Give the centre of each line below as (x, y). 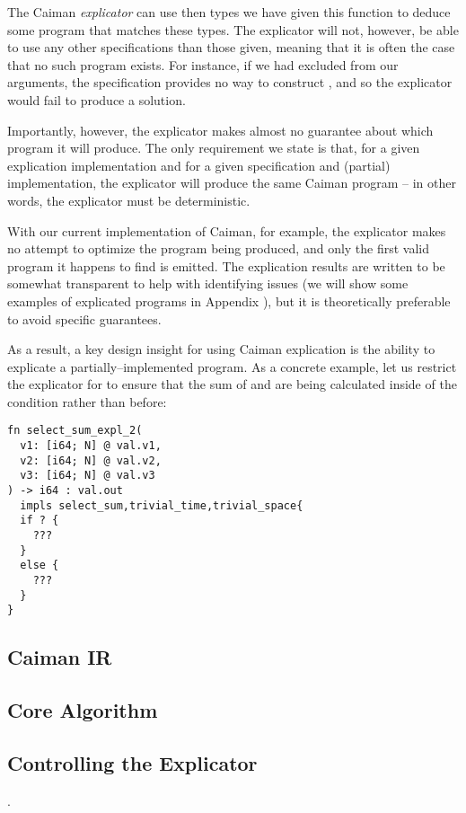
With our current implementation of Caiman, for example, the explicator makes (227, 230)
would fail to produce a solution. (97, 99)
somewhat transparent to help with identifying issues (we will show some (208, 283)
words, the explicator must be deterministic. (129, 200)
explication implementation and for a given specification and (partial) (199, 165)
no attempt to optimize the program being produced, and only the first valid (219, 248)
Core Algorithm (83, 710)
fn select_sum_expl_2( (75, 431)
